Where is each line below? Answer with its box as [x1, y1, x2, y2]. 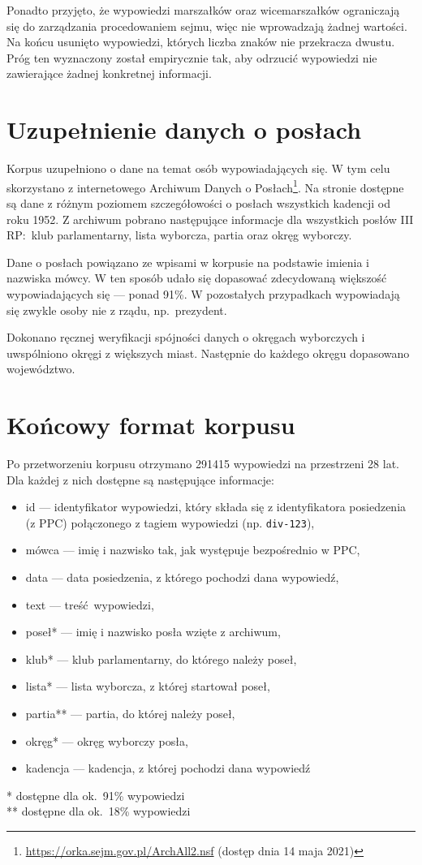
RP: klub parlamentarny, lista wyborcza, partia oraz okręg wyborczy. [6, 226, 352, 243]
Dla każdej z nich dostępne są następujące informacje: [6, 471, 274, 488]
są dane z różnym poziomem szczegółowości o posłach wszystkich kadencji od [6, 194, 390, 211]
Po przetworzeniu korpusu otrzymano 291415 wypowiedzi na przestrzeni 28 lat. [6, 455, 399, 471]
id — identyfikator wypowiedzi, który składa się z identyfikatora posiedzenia [25, 498, 407, 515]
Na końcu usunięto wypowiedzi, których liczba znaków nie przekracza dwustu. [6, 33, 395, 50]
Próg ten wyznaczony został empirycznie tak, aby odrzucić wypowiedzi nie [6, 49, 377, 66]
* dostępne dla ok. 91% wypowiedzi [6, 786, 185, 803]
